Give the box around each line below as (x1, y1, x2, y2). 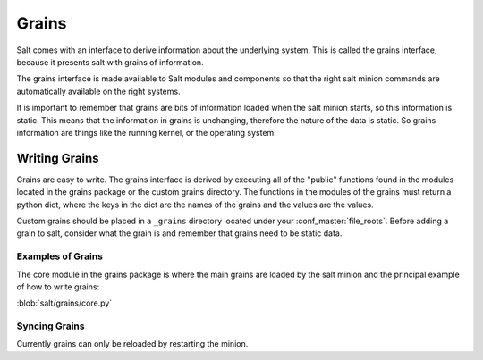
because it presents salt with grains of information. (16, 56, 205, 67)
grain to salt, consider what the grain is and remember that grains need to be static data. (16, 228, 343, 239)
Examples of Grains (16, 250, 103, 263)
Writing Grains (16, 150, 99, 165)
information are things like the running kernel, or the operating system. (16, 127, 276, 138)
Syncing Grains (16, 320, 85, 332)
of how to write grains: (16, 281, 100, 292)
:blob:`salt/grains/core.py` (16, 297, 113, 308)
